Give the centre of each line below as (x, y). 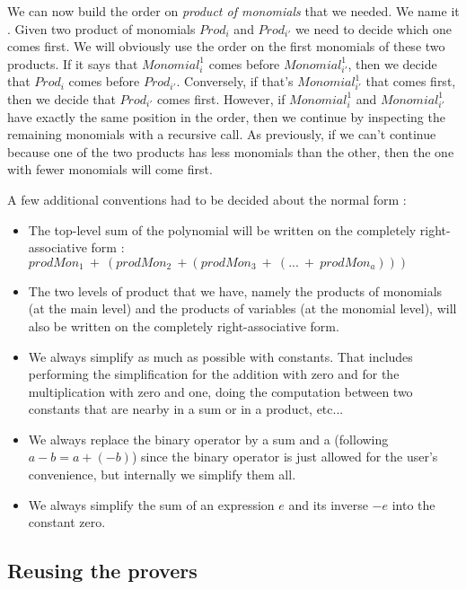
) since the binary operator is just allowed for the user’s (285, 457)
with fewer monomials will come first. (110, 169)
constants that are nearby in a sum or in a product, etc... (186, 409)
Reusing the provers (102, 571)
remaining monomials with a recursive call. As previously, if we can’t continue (222, 134)
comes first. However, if (221, 98)
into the (413, 504)
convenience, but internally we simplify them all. (162, 475)
